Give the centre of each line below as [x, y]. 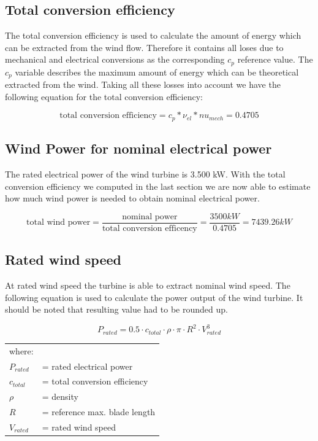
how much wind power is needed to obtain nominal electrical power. [132, 198]
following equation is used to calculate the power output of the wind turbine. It [154, 297]
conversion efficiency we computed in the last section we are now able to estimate [158, 186]
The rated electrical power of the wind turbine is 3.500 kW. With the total [145, 174]
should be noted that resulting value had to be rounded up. [116, 309]
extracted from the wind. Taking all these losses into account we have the [143, 84]
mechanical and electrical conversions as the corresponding [115, 59]
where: [21, 350]
